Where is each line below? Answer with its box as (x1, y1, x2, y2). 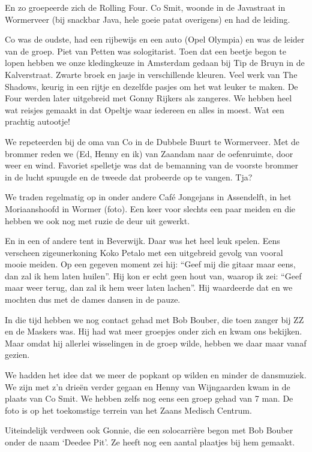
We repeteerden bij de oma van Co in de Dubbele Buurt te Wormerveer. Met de (5, 135, 299, 147)
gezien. (5, 348, 30, 361)
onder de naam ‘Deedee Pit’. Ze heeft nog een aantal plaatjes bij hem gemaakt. (5, 436, 295, 448)
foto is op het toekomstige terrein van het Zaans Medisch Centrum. (5, 403, 252, 416)
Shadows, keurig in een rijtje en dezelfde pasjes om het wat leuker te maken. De (5, 80, 298, 92)
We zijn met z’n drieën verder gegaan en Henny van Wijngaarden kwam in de (5, 380, 290, 393)
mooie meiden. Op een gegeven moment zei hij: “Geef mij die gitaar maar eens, (5, 258, 296, 270)
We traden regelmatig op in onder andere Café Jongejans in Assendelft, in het (5, 191, 292, 203)
